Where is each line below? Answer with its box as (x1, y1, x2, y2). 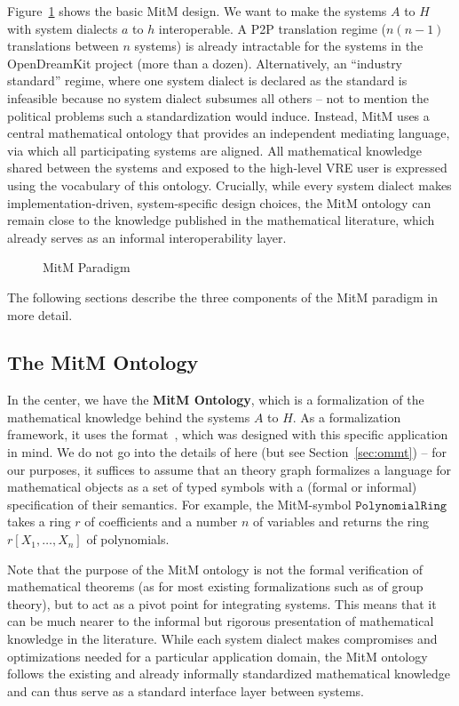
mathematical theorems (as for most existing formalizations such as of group (7, 577, 423, 596)
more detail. (7, 305, 73, 324)
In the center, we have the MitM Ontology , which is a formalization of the (7, 390, 424, 409)
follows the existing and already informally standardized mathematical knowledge (7, 664, 450, 683)
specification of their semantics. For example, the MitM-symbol (7, 494, 352, 513)
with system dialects (7, 19, 118, 37)
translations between (7, 36, 119, 55)
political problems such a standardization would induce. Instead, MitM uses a (7, 106, 430, 124)
